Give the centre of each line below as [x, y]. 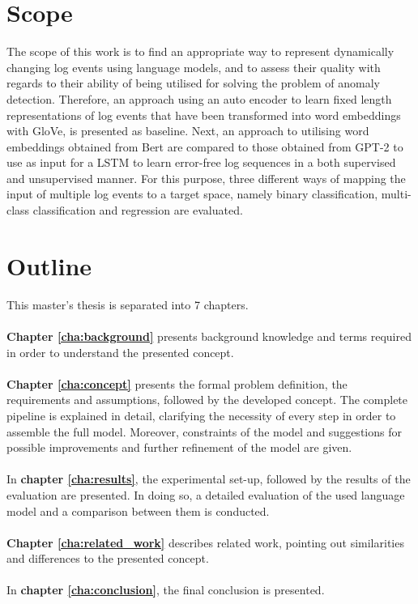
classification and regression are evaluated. [138, 210]
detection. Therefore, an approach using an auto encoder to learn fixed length [199, 98]
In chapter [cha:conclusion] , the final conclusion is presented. [166, 590]
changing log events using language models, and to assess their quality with [194, 67]
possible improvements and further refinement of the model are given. [179, 447]
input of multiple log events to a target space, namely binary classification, [192, 194]
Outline [49, 265]
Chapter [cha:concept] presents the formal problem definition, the [177, 383]
